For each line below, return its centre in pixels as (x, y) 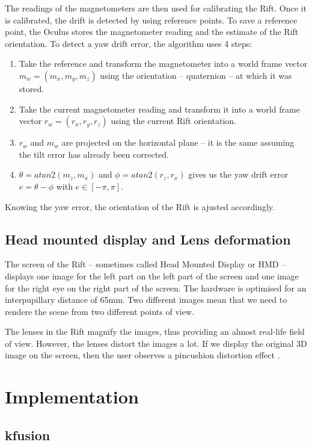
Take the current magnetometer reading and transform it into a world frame (159, 109)
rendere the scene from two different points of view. (99, 311)
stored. (32, 88)
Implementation (72, 397)
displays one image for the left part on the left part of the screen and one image (152, 275)
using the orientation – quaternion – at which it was (196, 75)
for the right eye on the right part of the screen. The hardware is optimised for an (156, 288)
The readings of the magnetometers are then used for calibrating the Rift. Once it (156, 8)
